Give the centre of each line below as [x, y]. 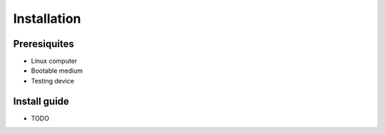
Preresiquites [43, 44]
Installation [47, 19]
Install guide [41, 101]
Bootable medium [57, 71]
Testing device [53, 81]
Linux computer [54, 61]
